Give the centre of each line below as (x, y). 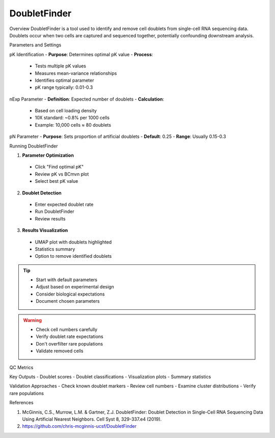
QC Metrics (21, 367)
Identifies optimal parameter (64, 80)
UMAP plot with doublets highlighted (73, 242)
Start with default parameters (67, 280)
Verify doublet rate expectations (70, 336)
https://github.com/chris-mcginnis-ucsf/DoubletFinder (79, 426)
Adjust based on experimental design (75, 287)
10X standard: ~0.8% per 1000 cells (72, 118)
